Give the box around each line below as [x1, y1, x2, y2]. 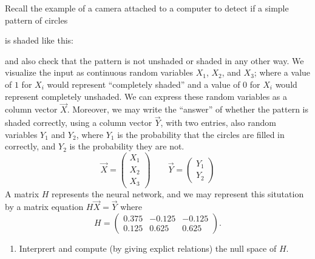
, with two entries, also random [160, 116, 276, 129]
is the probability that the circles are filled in [117, 128, 285, 140]
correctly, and [5, 140, 56, 152]
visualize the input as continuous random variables [5, 66, 193, 79]
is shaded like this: [5, 34, 74, 47]
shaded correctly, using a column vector [5, 116, 152, 129]
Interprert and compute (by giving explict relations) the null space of [19, 241, 277, 254]
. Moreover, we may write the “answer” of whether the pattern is [67, 103, 309, 116]
